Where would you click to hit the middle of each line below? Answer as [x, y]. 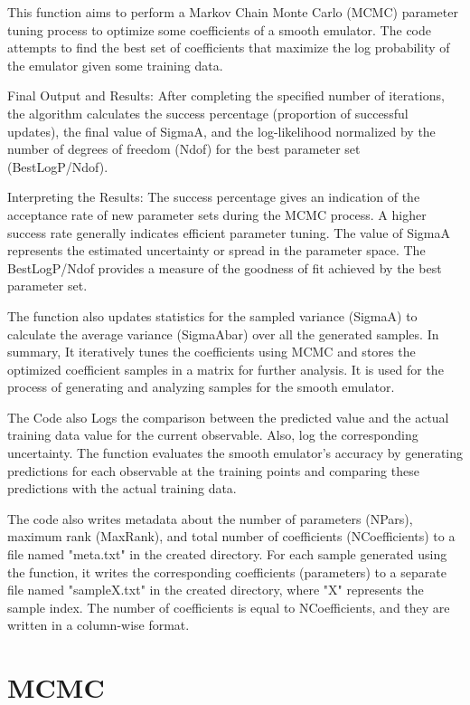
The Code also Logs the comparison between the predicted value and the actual [228, 417]
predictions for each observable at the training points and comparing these [213, 470]
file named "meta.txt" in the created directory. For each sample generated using [227, 554]
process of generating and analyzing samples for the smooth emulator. [201, 387]
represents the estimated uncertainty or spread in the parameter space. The [216, 250]
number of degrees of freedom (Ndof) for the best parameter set [184, 149]
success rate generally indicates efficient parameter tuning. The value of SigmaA [229, 232]
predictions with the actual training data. [122, 488]
